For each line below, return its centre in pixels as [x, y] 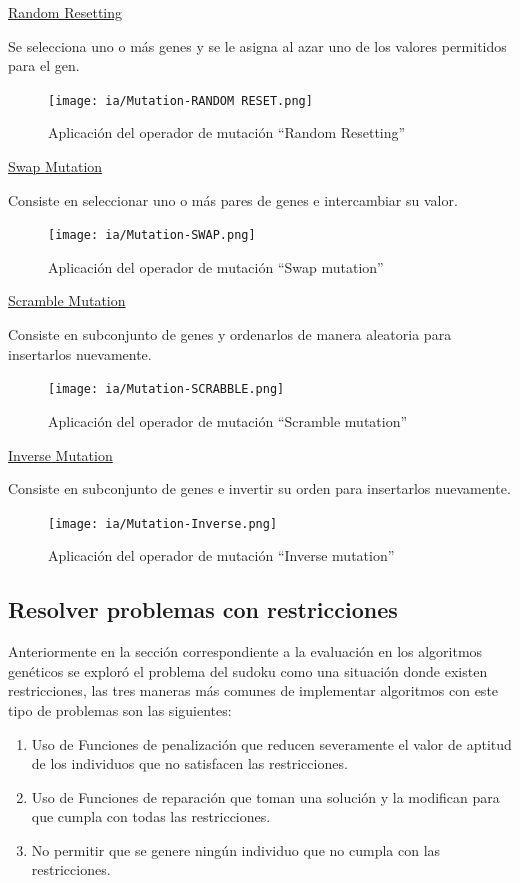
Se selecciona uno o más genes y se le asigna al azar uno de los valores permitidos [257, 45]
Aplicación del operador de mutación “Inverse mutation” [221, 555]
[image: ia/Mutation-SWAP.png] [152, 235]
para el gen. [44, 65]
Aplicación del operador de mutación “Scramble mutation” [228, 420]
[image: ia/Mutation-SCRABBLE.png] [166, 389]
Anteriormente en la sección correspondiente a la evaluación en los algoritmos [245, 651]
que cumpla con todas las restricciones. [151, 816]
